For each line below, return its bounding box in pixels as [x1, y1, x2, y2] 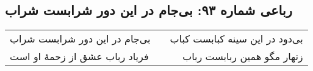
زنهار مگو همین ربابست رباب [182, 49, 303, 64]
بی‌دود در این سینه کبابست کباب [170, 32, 303, 46]
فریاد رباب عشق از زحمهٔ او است [10, 49, 149, 64]
